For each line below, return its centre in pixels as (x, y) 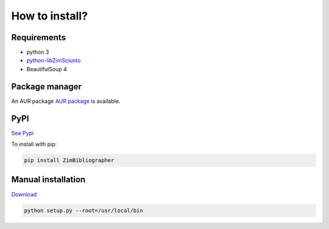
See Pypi (23, 133)
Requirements (39, 37)
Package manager (46, 86)
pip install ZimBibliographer (69, 160)
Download (24, 194)
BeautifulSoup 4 (47, 69)
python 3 (38, 52)
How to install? (50, 16)
